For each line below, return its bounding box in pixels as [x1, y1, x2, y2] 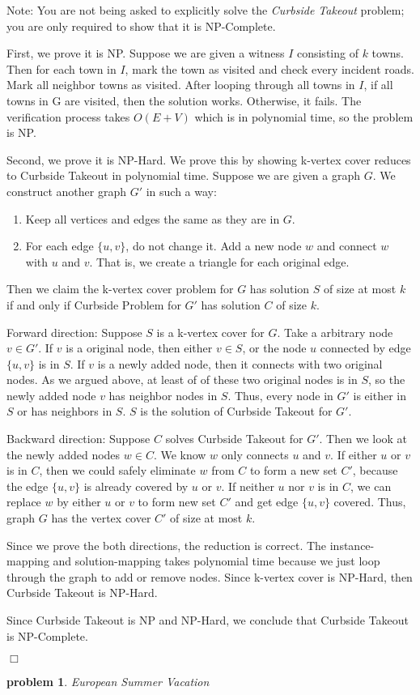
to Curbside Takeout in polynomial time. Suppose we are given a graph [6, 167, 361, 184]
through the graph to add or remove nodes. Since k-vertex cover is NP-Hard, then [6, 568, 413, 585]
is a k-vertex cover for [156, 323, 265, 340]
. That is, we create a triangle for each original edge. [89, 253, 350, 270]
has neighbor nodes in [108, 386, 218, 403]
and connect [316, 237, 377, 254]
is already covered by [83, 477, 189, 494]
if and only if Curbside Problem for [6, 296, 181, 313]
